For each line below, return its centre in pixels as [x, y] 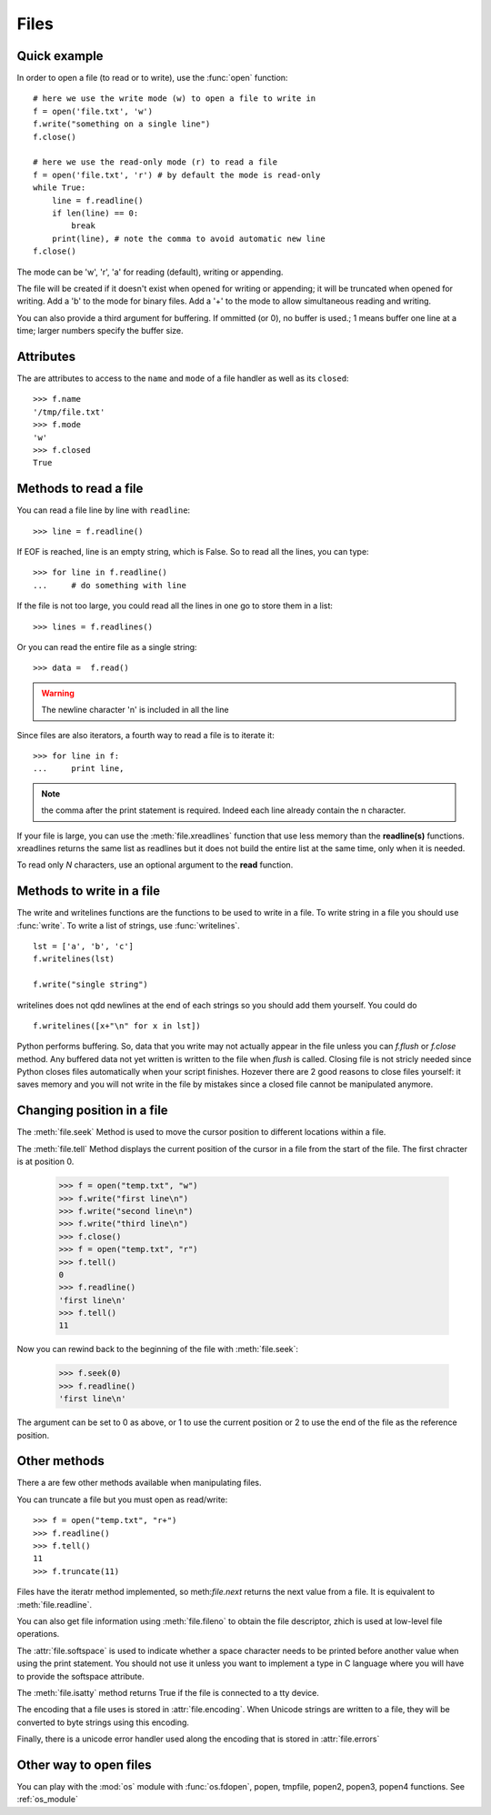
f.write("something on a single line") [122, 124]
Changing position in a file [92, 1111]
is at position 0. [45, 1162]
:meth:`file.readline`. [55, 1604]
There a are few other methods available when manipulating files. [140, 1483]
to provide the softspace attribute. [80, 1676]
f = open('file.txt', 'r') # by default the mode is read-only [177, 175]
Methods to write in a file [89, 891]
